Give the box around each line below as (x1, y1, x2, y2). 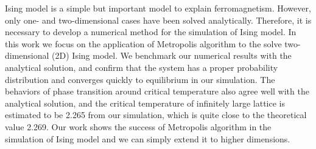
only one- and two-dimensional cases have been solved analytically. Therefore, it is (5, 13, 312, 26)
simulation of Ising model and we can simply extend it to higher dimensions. (5, 132, 290, 145)
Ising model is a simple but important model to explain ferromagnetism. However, (5, 2, 311, 14)
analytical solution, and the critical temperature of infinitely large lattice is (5, 96, 286, 109)
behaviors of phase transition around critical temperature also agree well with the (5, 85, 309, 98)
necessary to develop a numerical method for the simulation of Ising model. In (5, 25, 297, 38)
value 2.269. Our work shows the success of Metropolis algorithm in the (5, 120, 272, 133)
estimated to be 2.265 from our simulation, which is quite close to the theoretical (5, 108, 307, 121)
